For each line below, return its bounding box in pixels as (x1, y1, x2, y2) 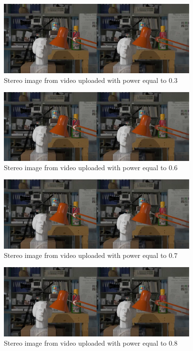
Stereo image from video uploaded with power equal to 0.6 (4, 162, 177, 173)
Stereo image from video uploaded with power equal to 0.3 (4, 75, 177, 85)
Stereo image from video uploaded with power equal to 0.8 (4, 338, 177, 348)
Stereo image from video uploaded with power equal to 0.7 (4, 250, 177, 260)
